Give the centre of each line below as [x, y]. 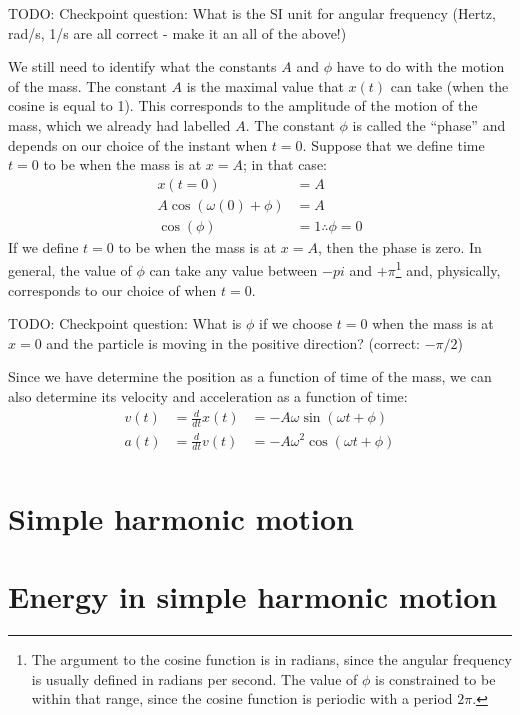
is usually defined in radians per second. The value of [194, 678]
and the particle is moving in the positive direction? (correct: [233, 342]
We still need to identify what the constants [142, 66]
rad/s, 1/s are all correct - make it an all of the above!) [177, 32]
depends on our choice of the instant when [138, 144]
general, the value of [70, 270]
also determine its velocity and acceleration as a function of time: [208, 396]
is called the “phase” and [429, 124]
